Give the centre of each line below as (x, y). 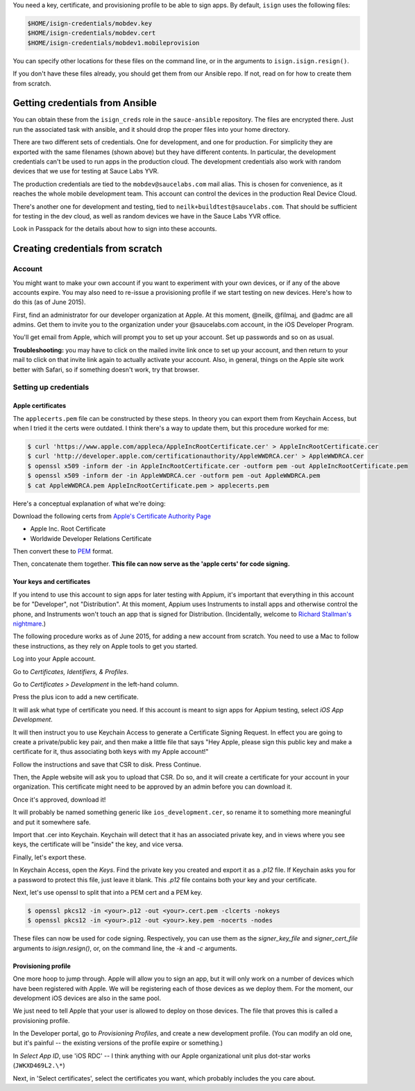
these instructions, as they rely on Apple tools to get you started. (105, 646)
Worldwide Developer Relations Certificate (91, 538)
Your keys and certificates (52, 582)
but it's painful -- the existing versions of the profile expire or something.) (118, 1043)
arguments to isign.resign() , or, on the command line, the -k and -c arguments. (125, 948)
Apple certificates (40, 406)
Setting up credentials (51, 387)
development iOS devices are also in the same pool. (87, 998)
